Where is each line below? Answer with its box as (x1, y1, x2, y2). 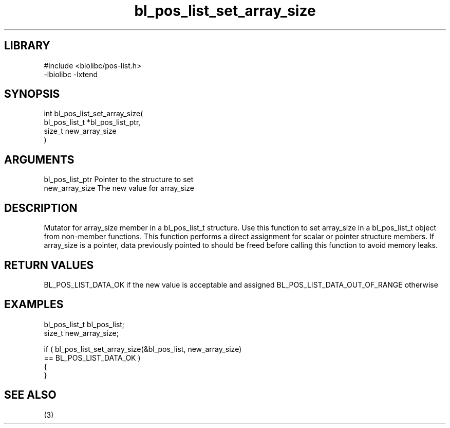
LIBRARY (4, 39, 50, 52)
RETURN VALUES (4, 258, 94, 272)
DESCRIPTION (4, 201, 78, 215)
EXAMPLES (4, 298, 64, 311)
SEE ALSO (4, 388, 57, 402)
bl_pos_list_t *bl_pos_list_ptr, (44, 118, 141, 127)
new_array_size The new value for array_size (44, 184, 194, 193)
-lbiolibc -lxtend (44, 69, 98, 79)
